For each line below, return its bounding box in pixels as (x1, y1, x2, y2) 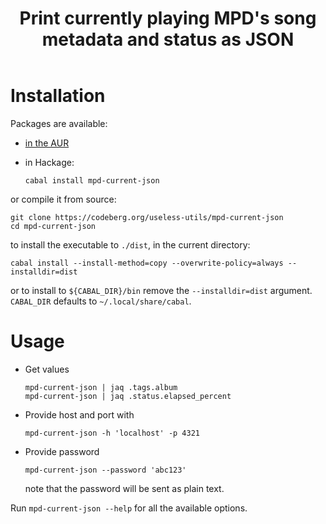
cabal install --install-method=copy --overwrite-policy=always (10, 258, 284, 268)
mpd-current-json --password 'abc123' (24, 465, 187, 475)
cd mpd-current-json (10, 221, 97, 231)
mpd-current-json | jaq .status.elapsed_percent (24, 391, 232, 401)
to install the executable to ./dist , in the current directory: (10, 238, 251, 251)
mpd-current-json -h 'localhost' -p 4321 (24, 428, 200, 438)
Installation (10, 85, 106, 107)
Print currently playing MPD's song (19, 7, 317, 30)
